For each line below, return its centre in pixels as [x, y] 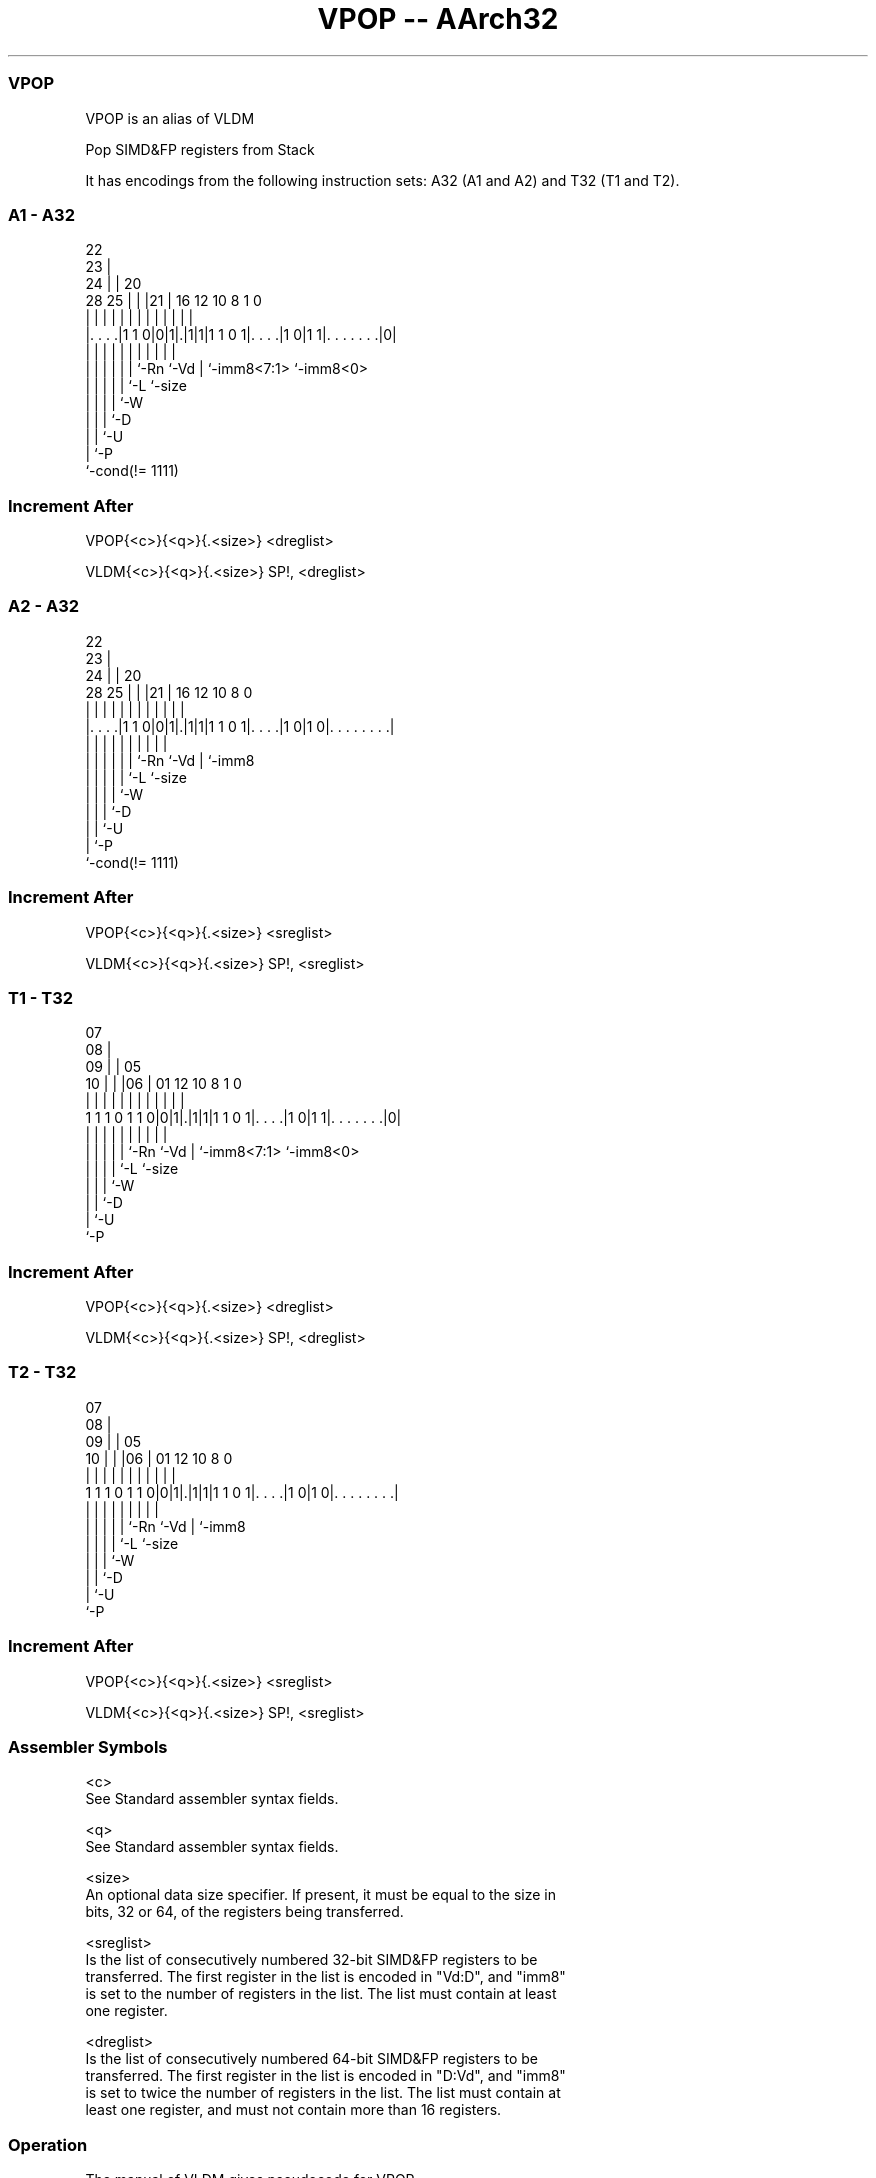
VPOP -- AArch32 [438, 19]
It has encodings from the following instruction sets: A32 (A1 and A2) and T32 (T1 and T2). [382, 180]
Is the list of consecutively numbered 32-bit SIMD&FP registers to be [311, 1960]
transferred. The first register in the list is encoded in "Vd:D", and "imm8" [325, 1977]
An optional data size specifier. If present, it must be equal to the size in [321, 1895]
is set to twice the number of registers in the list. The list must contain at [323, 2093]
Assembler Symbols [88, 1746]
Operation [48, 2144]
